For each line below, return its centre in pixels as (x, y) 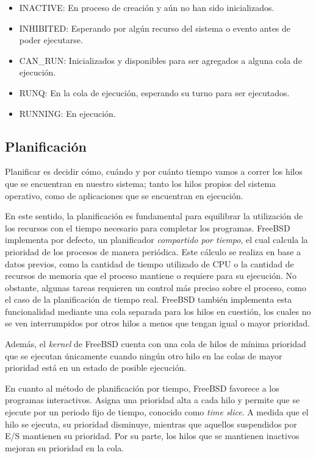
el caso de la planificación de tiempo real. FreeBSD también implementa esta (149, 299)
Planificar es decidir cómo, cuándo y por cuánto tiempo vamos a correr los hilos (154, 171)
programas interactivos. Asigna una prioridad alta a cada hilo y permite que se (153, 400)
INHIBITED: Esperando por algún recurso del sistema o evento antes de (155, 28)
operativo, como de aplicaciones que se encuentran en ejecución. (124, 195)
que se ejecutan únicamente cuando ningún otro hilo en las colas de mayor (144, 355)
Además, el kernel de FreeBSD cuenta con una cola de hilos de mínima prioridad (156, 344)
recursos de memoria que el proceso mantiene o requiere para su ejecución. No (151, 276)
